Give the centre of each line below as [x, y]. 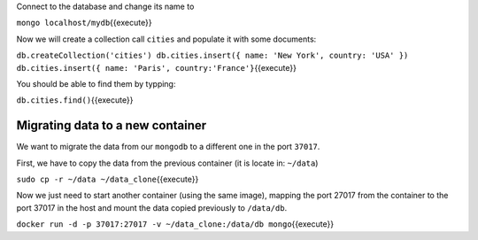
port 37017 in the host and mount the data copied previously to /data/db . [152, 207]
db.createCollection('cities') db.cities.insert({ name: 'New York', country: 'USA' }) [212, 56]
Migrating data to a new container [112, 125]
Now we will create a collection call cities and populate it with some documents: [166, 39]
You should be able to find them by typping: [96, 83]
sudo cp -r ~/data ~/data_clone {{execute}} [108, 179]
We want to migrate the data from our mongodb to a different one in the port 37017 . [168, 147]
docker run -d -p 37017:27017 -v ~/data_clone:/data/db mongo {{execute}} [175, 224]
